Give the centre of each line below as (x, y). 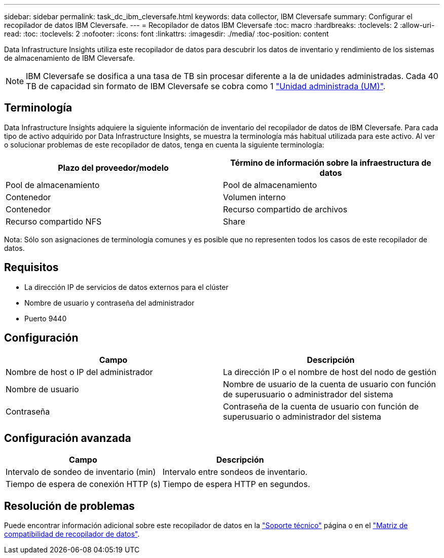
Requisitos (31, 268)
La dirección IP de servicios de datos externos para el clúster (126, 287)
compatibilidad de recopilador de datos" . (72, 534)
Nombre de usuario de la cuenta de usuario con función (330, 384)
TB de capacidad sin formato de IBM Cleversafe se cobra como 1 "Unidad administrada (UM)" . (206, 86)
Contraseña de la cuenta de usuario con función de (321, 406)
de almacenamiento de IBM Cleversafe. (70, 58)
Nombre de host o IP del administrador (79, 372)
